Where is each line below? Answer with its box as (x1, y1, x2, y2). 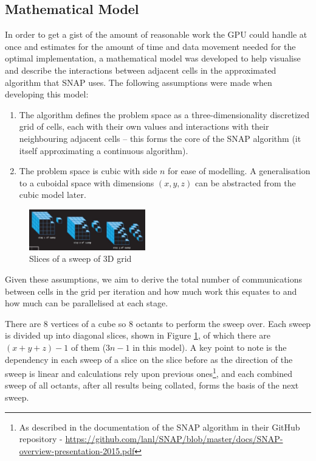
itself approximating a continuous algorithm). (19, 144, 188, 157)
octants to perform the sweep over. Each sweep (136, 317, 311, 329)
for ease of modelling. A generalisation (168, 164, 311, 177)
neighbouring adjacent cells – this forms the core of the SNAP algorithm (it (19, 132, 301, 144)
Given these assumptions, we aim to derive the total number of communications (5, 273, 302, 286)
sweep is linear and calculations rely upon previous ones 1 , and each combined (5, 365, 293, 379)
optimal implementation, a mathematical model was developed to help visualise (5, 52, 301, 65)
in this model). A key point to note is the (132, 341, 287, 354)
